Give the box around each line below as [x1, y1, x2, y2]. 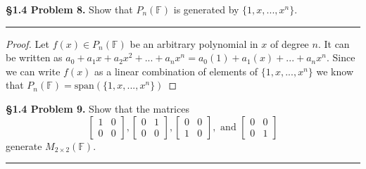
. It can [317, 36, 350, 51]
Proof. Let [6, 36, 49, 51]
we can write [6, 63, 61, 78]
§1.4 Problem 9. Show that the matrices [6, 101, 189, 115]
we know [316, 63, 353, 78]
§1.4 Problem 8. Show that [6, 2, 133, 16]
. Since [326, 50, 355, 65]
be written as [6, 50, 63, 65]
